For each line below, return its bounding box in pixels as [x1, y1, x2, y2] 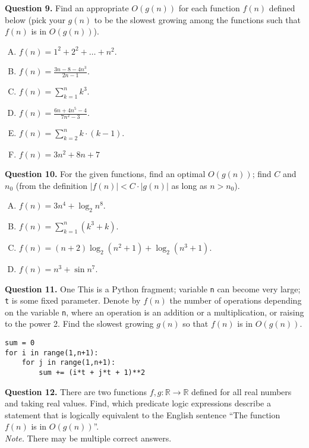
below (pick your [5, 13, 65, 26]
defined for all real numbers [191, 385, 292, 397]
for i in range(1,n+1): [5, 348, 99, 357]
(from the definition [15, 179, 87, 191]
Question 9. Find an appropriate [5, 2, 129, 14]
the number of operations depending [169, 294, 302, 307]
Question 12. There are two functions [5, 385, 147, 397]
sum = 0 [5, 339, 35, 348]
